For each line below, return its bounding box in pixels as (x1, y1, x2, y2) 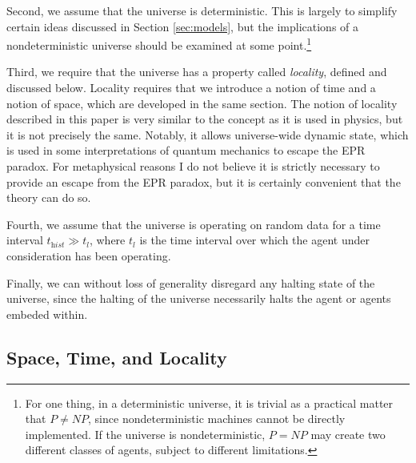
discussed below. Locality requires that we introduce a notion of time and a (6, 79, 376, 96)
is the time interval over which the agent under (139, 231, 370, 248)
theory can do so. (6, 189, 91, 206)
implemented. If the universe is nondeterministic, (25, 425, 266, 442)
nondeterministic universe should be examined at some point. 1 (6, 34, 312, 53)
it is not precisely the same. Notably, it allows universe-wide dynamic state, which (6, 126, 409, 143)
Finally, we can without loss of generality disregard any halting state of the (6, 274, 375, 291)
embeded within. (6, 305, 88, 322)
